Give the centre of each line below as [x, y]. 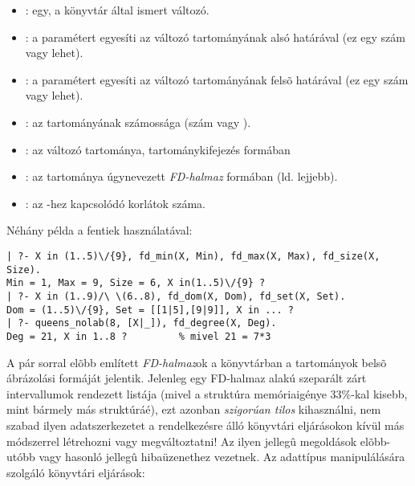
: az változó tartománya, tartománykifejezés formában [158, 149]
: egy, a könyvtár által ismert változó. [117, 10]
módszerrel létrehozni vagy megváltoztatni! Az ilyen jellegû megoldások [182, 441]
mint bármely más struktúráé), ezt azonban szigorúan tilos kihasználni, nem [194, 409]
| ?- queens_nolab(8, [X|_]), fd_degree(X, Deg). [142, 323]
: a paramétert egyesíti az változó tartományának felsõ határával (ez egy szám [217, 79]
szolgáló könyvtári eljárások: [76, 472]
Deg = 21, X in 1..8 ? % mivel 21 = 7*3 [139, 336]
